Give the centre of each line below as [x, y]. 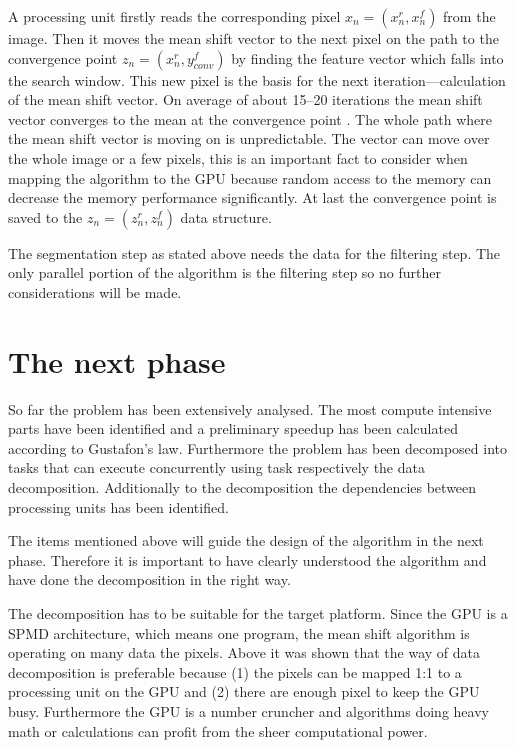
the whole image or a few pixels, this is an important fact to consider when [238, 157]
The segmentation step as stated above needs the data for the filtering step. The [254, 252]
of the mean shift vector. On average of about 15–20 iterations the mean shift [245, 99]
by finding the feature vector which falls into [367, 57]
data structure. [226, 216]
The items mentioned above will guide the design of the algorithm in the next [246, 540]
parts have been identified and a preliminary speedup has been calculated [233, 428]
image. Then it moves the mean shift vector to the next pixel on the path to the [253, 38]
